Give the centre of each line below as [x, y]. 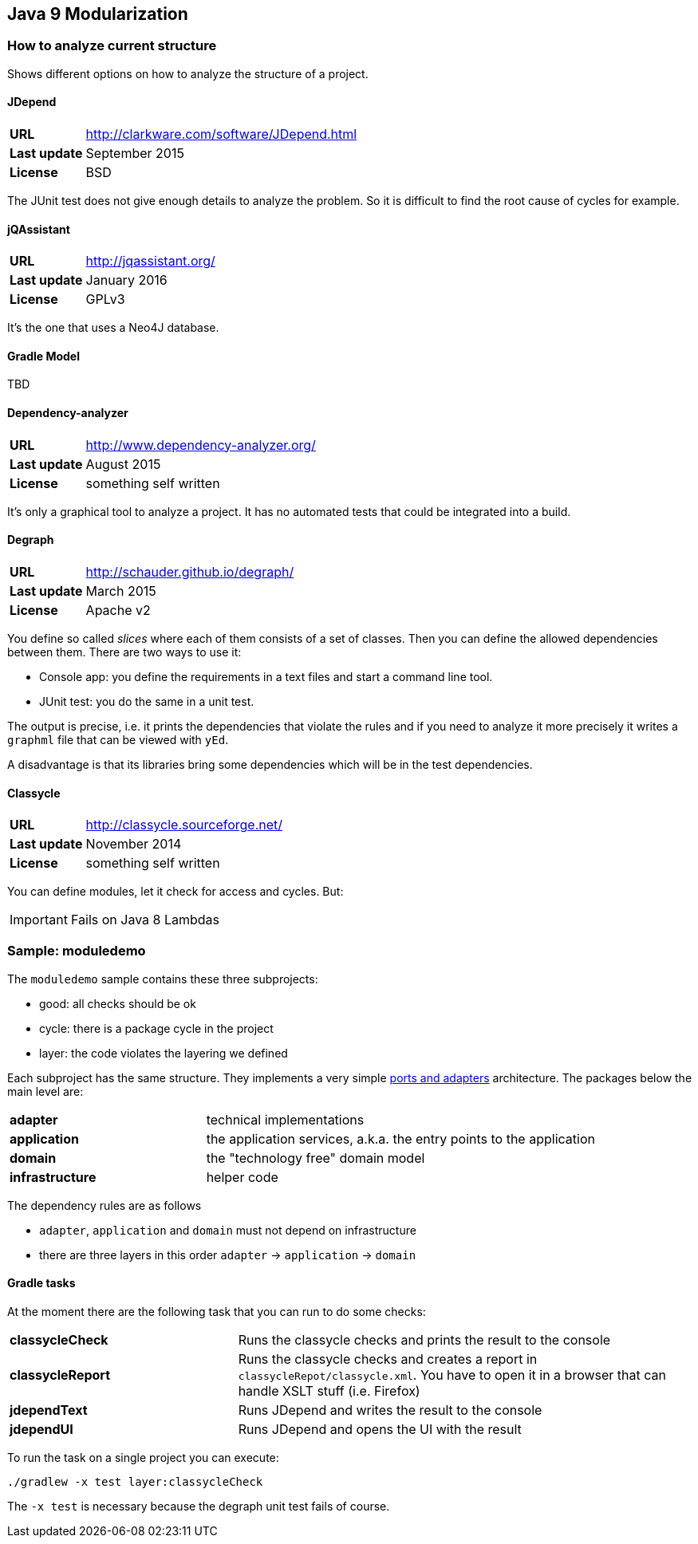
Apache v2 [118, 610]
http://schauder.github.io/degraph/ [190, 571]
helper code [242, 1177]
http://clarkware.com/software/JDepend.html [221, 134]
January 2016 [126, 280]
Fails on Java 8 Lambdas [145, 920]
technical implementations [285, 1119]
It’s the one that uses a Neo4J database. [113, 328]
